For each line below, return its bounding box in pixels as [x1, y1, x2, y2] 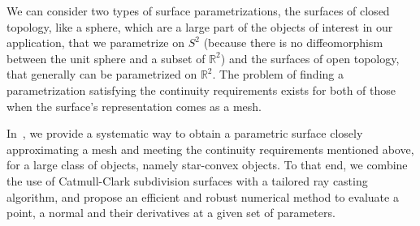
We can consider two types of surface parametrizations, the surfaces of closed [6, 2, 390, 19]
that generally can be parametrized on [6, 66, 197, 83]
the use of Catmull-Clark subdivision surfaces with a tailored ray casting [6, 172, 368, 189]
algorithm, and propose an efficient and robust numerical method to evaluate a [6, 188, 399, 205]
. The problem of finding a [212, 66, 344, 83]
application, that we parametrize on [6, 34, 185, 51]
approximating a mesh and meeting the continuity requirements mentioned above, [6, 140, 414, 157]
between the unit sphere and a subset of [6, 49, 206, 66]
